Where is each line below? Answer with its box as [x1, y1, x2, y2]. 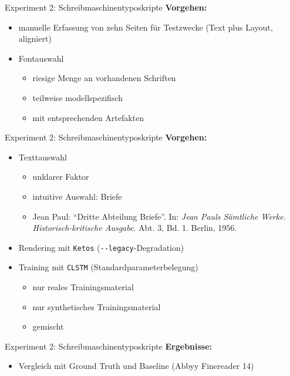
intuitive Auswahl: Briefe [32, 190, 122, 202]
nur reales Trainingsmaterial [32, 281, 134, 293]
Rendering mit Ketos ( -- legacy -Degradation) [18, 241, 184, 253]
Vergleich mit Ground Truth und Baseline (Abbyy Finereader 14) [18, 360, 254, 372]
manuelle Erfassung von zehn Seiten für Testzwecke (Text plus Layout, [18, 21, 273, 33]
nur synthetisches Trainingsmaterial [32, 300, 161, 313]
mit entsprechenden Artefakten [32, 111, 144, 123]
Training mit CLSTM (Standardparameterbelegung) [18, 261, 198, 273]
